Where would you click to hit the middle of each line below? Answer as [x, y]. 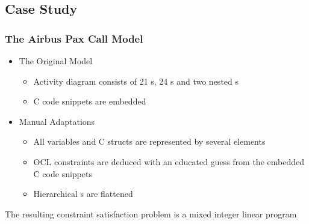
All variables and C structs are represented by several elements [149, 141]
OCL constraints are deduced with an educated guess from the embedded [169, 161]
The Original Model [56, 61]
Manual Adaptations [57, 121]
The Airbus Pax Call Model [74, 38]
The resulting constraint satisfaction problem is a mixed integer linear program [151, 213]
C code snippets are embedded [90, 101]
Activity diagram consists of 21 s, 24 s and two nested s [136, 81]
